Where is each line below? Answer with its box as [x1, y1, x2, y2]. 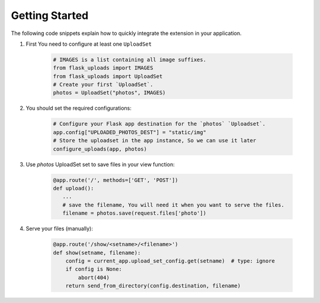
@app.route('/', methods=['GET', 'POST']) [53, 177, 178, 183]
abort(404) [78, 274, 110, 281]
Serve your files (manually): [25, 225, 93, 232]
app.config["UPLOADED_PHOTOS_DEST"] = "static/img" [53, 129, 207, 136]
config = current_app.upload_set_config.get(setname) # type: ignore [65, 257, 276, 264]
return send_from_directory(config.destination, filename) [65, 282, 241, 289]
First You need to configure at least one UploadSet [25, 40, 152, 47]
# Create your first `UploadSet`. [53, 81, 153, 88]
